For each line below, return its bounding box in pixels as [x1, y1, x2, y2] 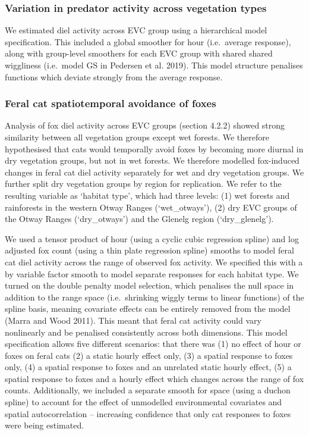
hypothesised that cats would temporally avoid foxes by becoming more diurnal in [5, 142, 304, 155]
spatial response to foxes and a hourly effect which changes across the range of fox [5, 372, 304, 384]
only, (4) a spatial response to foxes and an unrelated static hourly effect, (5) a [5, 361, 292, 373]
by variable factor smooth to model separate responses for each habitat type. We [5, 267, 299, 280]
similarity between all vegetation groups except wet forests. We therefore [5, 131, 269, 143]
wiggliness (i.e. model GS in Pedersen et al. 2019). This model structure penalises [5, 59, 303, 71]
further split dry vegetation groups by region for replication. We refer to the [5, 177, 282, 190]
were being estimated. [5, 419, 84, 431]
